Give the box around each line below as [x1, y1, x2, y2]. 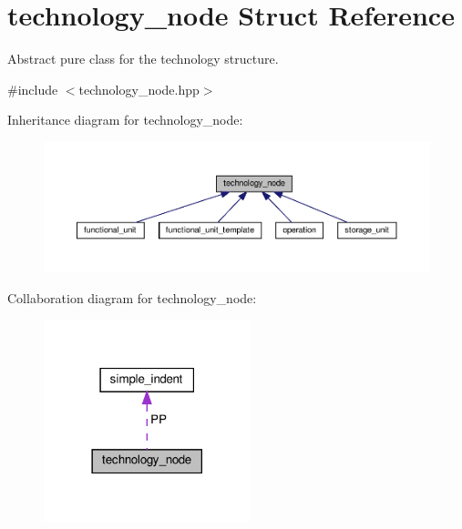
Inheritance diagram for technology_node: [7, 110, 243, 129]
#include [7, 79, 58, 98]
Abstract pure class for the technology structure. [7, 49, 279, 68]
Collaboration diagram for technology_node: [7, 288, 257, 307]
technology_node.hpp [78, 79, 200, 98]
